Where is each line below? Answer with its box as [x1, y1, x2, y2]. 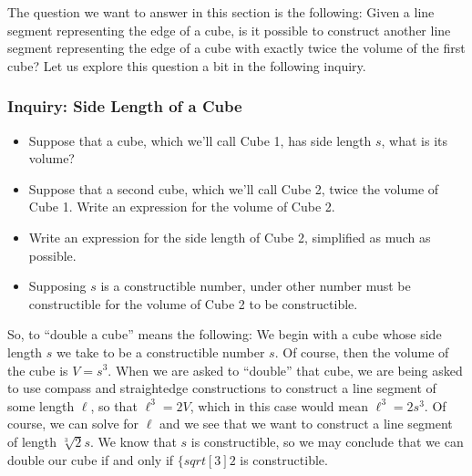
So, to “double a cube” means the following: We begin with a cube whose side [7, 325, 442, 344]
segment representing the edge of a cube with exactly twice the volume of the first [7, 38, 466, 57]
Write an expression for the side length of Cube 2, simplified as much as [28, 227, 431, 246]
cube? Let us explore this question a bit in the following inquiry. [7, 56, 366, 75]
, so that [90, 396, 138, 415]
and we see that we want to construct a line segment [159, 414, 453, 433]
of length [7, 431, 57, 450]
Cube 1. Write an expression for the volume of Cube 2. [28, 197, 335, 216]
